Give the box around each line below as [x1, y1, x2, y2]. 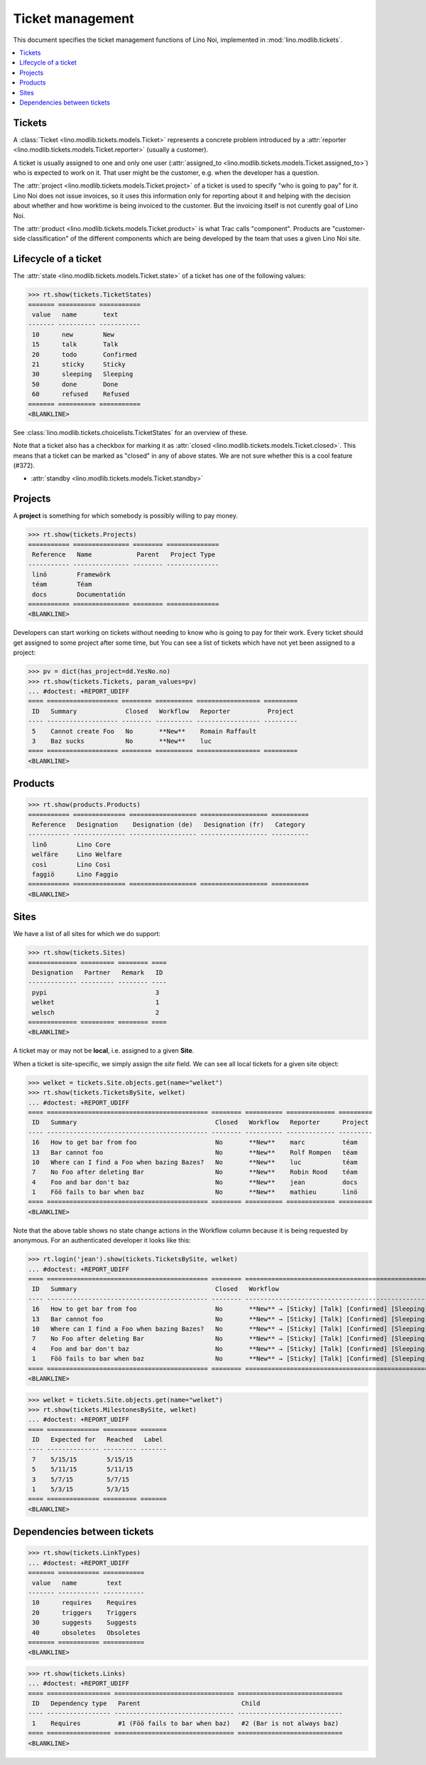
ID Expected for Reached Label [32, 1436, 163, 1444]
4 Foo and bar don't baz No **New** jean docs [32, 1178, 358, 1186]
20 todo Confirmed [32, 350, 138, 358]
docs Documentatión [32, 590, 126, 599]
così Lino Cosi [32, 860, 111, 869]
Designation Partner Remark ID [32, 969, 163, 977]
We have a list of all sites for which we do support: [13, 930, 161, 938]
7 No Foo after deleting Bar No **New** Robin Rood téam [32, 1168, 358, 1176]
